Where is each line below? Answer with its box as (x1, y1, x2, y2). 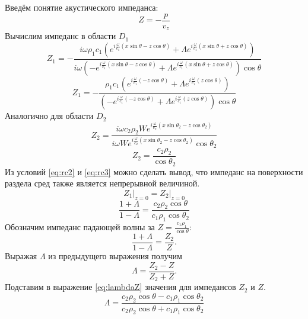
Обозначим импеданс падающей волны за (5, 221, 155, 233)
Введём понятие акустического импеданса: (5, 1, 158, 13)
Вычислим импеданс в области (5, 30, 116, 42)
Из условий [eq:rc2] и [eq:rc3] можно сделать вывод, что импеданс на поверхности (5, 165, 303, 178)
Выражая (5, 250, 37, 262)
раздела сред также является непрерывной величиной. (5, 177, 200, 189)
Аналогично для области (5, 109, 94, 122)
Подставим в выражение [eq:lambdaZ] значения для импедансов (5, 281, 236, 293)
